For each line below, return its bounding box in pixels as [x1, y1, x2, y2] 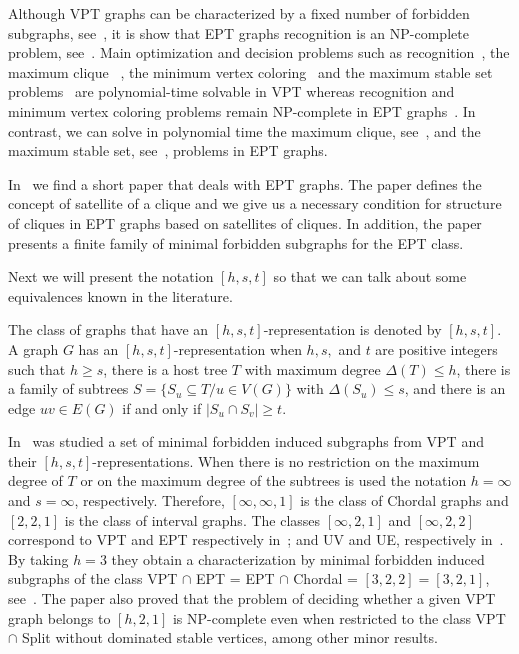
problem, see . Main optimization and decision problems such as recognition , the [8, 42, 510, 63]
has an [78, 338, 119, 359]
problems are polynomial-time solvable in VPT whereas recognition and [8, 81, 455, 102]
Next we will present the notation [8, 266, 214, 287]
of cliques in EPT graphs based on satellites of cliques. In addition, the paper [8, 212, 482, 233]
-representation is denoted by [263, 319, 442, 340]
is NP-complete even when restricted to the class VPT [172, 607, 506, 628]
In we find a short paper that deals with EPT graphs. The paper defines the [8, 173, 482, 194]
